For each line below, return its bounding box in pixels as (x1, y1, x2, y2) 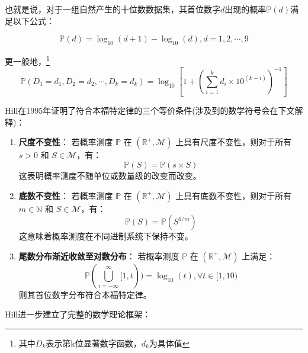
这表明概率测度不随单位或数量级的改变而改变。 (18, 169, 201, 182)
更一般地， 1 (5, 53, 50, 67)
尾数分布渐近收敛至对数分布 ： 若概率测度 (18, 249, 179, 262)
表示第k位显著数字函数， (46, 336, 142, 349)
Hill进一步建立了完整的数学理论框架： (5, 308, 151, 320)
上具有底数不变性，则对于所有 (175, 189, 292, 201)
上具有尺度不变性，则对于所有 (175, 136, 292, 148)
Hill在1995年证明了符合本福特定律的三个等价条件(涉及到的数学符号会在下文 (5, 104, 295, 117)
